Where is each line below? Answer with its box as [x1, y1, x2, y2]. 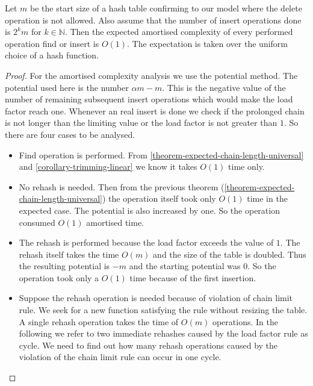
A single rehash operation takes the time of [19, 315, 179, 328]
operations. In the [212, 315, 278, 328]
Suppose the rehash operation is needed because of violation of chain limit [19, 291, 293, 304]
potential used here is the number [5, 81, 129, 93]
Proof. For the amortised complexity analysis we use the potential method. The [5, 69, 298, 81]
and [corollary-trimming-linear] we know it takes [19, 160, 197, 173]
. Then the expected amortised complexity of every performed [64, 25, 293, 38]
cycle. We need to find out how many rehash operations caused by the [19, 338, 278, 351]
